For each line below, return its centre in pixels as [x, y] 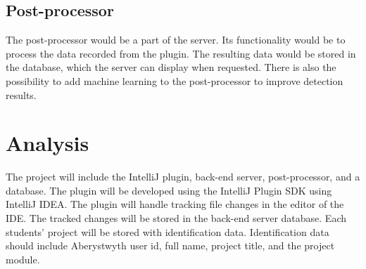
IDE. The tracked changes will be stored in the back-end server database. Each [176, 218]
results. [21, 94]
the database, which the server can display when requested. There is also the [171, 67]
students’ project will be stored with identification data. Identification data [168, 231]
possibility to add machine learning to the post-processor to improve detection [175, 80]
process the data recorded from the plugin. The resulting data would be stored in [181, 53]
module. [23, 259]
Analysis [48, 143]
